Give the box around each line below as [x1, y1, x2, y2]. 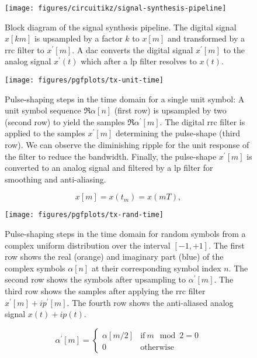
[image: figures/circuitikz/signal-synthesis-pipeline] [5, 4, 227, 12]
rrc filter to [5, 43, 44, 56]
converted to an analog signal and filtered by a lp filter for [5, 161, 213, 174]
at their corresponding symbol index [91, 261, 221, 274]
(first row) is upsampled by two [114, 104, 227, 116]
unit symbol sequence [5, 104, 81, 116]
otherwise [140, 343, 174, 352]
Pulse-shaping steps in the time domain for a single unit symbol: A [5, 92, 245, 105]
